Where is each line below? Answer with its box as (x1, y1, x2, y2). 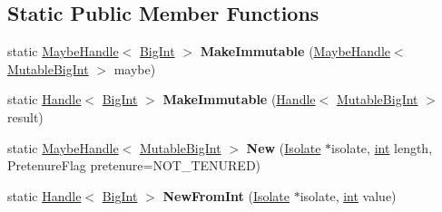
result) (7, 107, 44, 126)
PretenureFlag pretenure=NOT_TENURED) (7, 156, 261, 175)
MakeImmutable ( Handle (162, 90, 316, 109)
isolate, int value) (300, 186, 397, 205)
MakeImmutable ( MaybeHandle (200, 42, 390, 61)
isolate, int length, (331, 138, 433, 157)
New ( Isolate (246, 138, 321, 157)
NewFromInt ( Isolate (162, 186, 290, 205)
